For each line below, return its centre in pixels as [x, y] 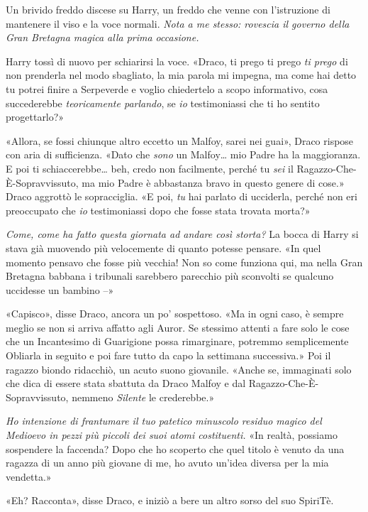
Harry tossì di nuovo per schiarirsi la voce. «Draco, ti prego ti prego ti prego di [177, 61]
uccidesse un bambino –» [60, 289]
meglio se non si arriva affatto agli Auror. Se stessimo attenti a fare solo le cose [178, 327]
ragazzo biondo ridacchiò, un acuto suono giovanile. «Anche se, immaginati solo [179, 369]
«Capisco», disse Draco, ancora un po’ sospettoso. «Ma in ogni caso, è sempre [175, 314]
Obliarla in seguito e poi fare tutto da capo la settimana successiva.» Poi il [168, 355]
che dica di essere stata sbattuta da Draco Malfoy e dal [126, 383]
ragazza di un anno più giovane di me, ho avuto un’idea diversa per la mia [167, 463]
